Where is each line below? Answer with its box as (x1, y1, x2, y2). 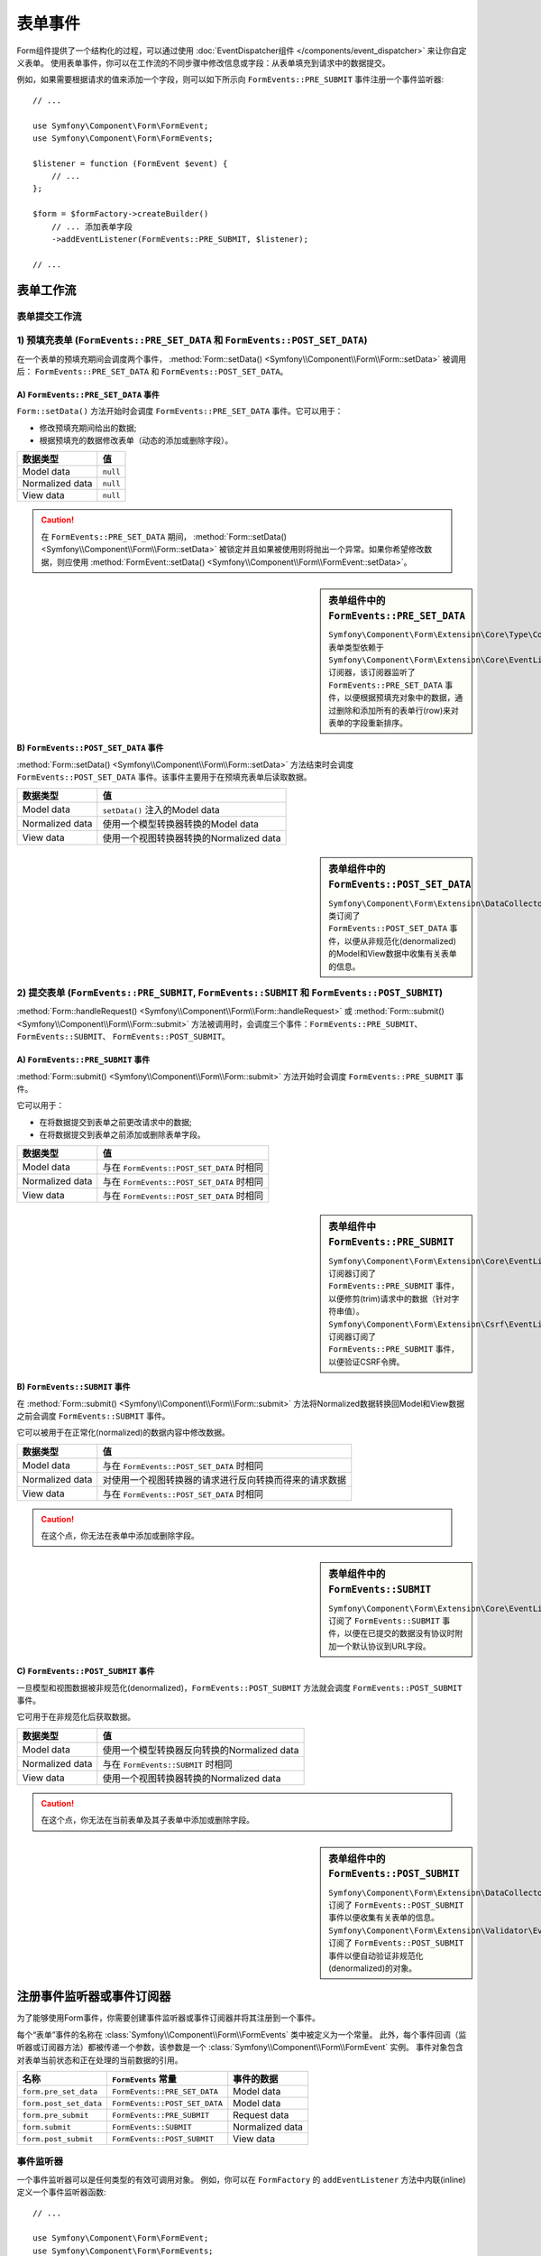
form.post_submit (22, 2134, 94, 2143)
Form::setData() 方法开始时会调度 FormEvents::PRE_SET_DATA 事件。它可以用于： (16, 406, 344, 417)
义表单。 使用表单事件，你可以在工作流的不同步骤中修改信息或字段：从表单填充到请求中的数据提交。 (16, 57, 390, 68)
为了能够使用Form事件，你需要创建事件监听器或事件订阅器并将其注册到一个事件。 (16, 2012, 320, 2023)
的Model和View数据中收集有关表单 (328, 948, 457, 959)
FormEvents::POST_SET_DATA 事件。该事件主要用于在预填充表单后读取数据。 (16, 772, 312, 782)
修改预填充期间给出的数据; (39, 422, 137, 433)
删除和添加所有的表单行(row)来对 (335, 705, 459, 716)
